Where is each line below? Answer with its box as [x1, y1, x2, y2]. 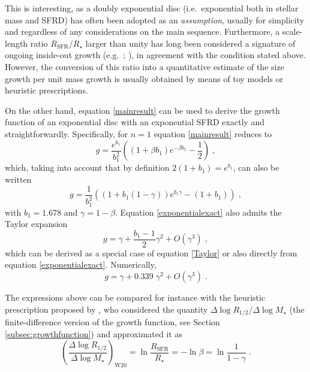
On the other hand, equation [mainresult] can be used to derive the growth [5, 104, 280, 116]
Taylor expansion [5, 217, 68, 230]
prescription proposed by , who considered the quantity [5, 303, 208, 315]
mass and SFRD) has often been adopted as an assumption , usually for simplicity [5, 13, 305, 26]
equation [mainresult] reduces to [154, 127, 272, 140]
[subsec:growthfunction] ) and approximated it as [5, 327, 182, 340]
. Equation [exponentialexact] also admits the [115, 205, 282, 218]
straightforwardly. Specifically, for [5, 127, 128, 140]
